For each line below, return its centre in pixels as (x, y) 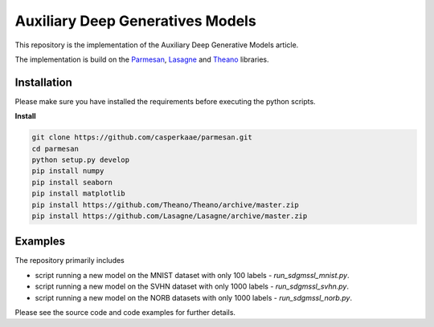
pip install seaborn (72, 182)
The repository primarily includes (70, 260)
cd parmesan (55, 149)
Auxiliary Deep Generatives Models (135, 21)
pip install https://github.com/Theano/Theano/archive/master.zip (165, 205)
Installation (43, 82)
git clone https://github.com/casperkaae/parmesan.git (142, 137)
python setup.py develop (81, 160)
